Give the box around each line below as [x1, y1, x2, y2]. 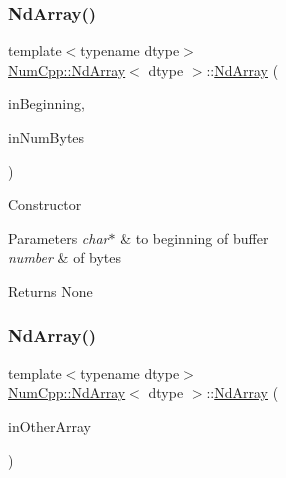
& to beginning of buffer [120, 227, 269, 248]
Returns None [8, 280, 93, 301]
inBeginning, [8, 93, 85, 114]
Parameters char [8, 227, 109, 248]
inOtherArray [8, 415, 91, 436]
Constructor [8, 194, 82, 215]
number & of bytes [8, 247, 122, 268]
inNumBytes [8, 127, 85, 147]
